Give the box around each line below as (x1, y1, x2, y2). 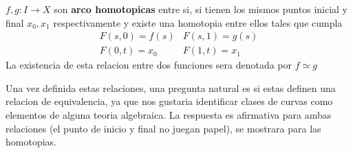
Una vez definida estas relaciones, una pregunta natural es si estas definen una (6, 80, 336, 95)
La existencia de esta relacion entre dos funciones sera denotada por (6, 58, 292, 72)
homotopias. (6, 134, 56, 149)
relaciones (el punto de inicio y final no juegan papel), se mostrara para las (6, 121, 321, 135)
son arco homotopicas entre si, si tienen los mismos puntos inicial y (54, 2, 348, 16)
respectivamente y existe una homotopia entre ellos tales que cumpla (53, 15, 343, 30)
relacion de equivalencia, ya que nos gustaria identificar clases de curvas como (6, 94, 333, 108)
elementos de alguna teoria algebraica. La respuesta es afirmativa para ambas (6, 108, 332, 122)
